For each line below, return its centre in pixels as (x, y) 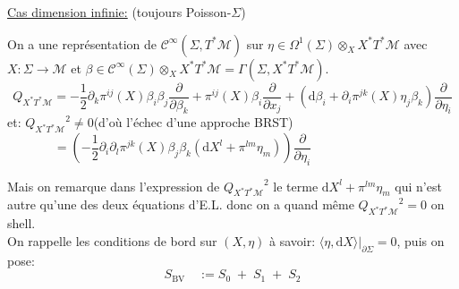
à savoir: (293, 240)
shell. (21, 223)
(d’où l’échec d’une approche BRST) (193, 122)
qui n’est (418, 186)
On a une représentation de (82, 43)
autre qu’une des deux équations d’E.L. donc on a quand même (181, 204)
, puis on (421, 240)
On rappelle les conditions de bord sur (112, 240)
